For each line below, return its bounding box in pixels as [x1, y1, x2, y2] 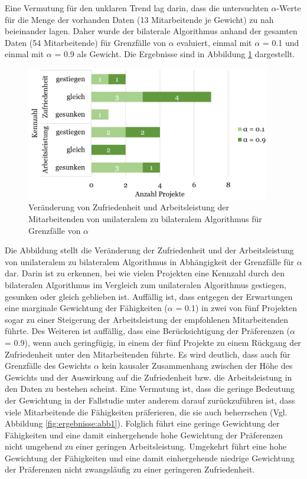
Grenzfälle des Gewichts [5, 359, 92, 372]
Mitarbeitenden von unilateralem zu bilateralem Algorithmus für [28, 213, 262, 224]
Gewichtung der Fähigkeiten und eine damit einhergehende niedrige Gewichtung [5, 451, 295, 464]
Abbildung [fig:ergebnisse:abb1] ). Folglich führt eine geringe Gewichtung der [5, 417, 280, 430]
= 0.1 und [262, 36, 299, 48]
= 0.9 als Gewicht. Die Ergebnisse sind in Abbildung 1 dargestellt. [54, 48, 295, 60]
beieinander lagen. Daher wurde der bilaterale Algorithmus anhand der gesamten [5, 25, 298, 37]
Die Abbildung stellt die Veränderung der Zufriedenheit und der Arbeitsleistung [5, 244, 294, 256]
